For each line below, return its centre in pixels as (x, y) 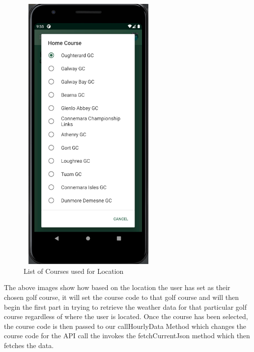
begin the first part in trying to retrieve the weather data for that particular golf (125, 307)
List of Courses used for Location (74, 271)
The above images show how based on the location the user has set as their (117, 287)
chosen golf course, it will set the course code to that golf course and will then (122, 297)
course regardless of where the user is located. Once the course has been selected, (126, 316)
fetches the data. (29, 345)
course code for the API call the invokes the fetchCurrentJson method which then (127, 336)
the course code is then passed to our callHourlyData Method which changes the (125, 326)
